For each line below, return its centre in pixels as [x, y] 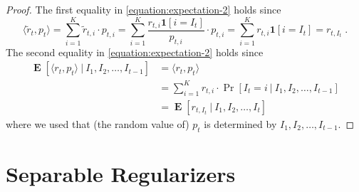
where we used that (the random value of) [98, 123]
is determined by [240, 123]
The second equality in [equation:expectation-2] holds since [135, 52]
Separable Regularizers [121, 173]
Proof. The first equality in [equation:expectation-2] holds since [144, 9]
